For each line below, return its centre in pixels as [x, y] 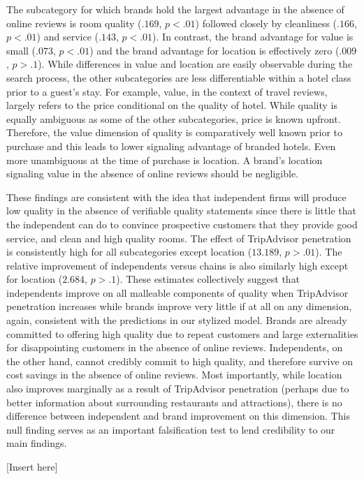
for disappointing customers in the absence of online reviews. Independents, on [175, 347]
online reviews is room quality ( [74, 23]
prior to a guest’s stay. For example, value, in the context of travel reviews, [167, 91]
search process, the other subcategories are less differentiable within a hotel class [179, 77]
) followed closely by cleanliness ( [266, 23]
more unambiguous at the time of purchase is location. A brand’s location [165, 160]
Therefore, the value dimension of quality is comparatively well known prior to [175, 132]
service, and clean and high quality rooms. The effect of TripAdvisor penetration [179, 238]
